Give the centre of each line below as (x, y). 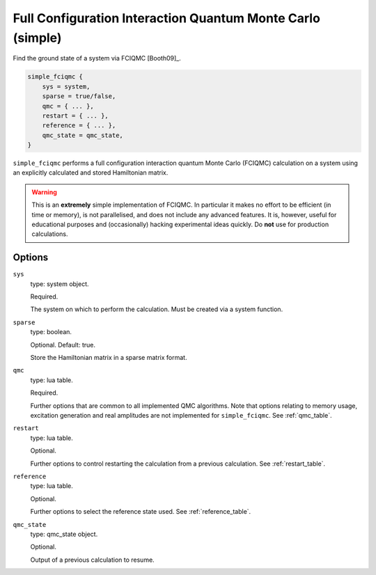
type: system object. (60, 284)
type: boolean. (51, 332)
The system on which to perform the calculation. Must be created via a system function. (157, 309)
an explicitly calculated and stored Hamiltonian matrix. (91, 173)
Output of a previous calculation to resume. (92, 560)
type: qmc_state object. (64, 534)
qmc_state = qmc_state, (83, 135)
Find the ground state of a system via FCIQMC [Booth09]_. (97, 58)
